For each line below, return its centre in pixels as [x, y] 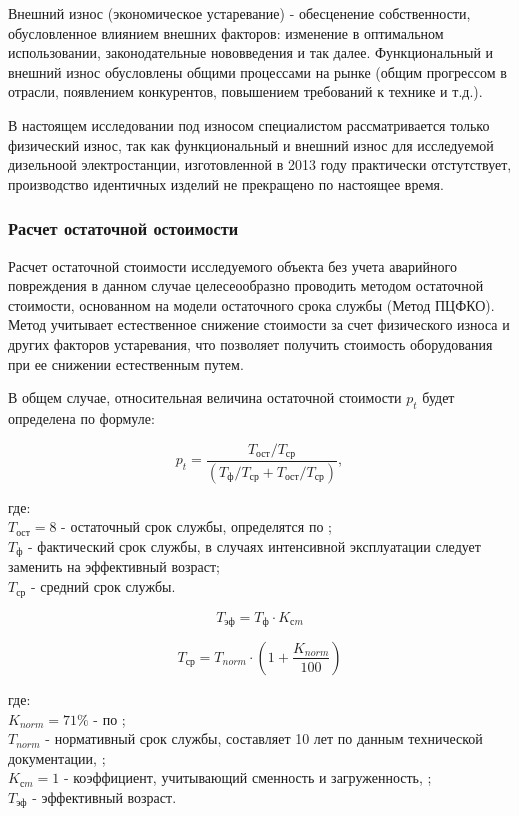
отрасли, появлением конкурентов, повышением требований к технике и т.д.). [245, 91]
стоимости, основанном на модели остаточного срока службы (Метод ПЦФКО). [251, 304]
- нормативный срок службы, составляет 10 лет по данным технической [264, 738]
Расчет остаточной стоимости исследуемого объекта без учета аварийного [232, 265]
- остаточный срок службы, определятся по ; [196, 526]
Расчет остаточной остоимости [123, 228]
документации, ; [57, 757]
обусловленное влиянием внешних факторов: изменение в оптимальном [226, 32]
